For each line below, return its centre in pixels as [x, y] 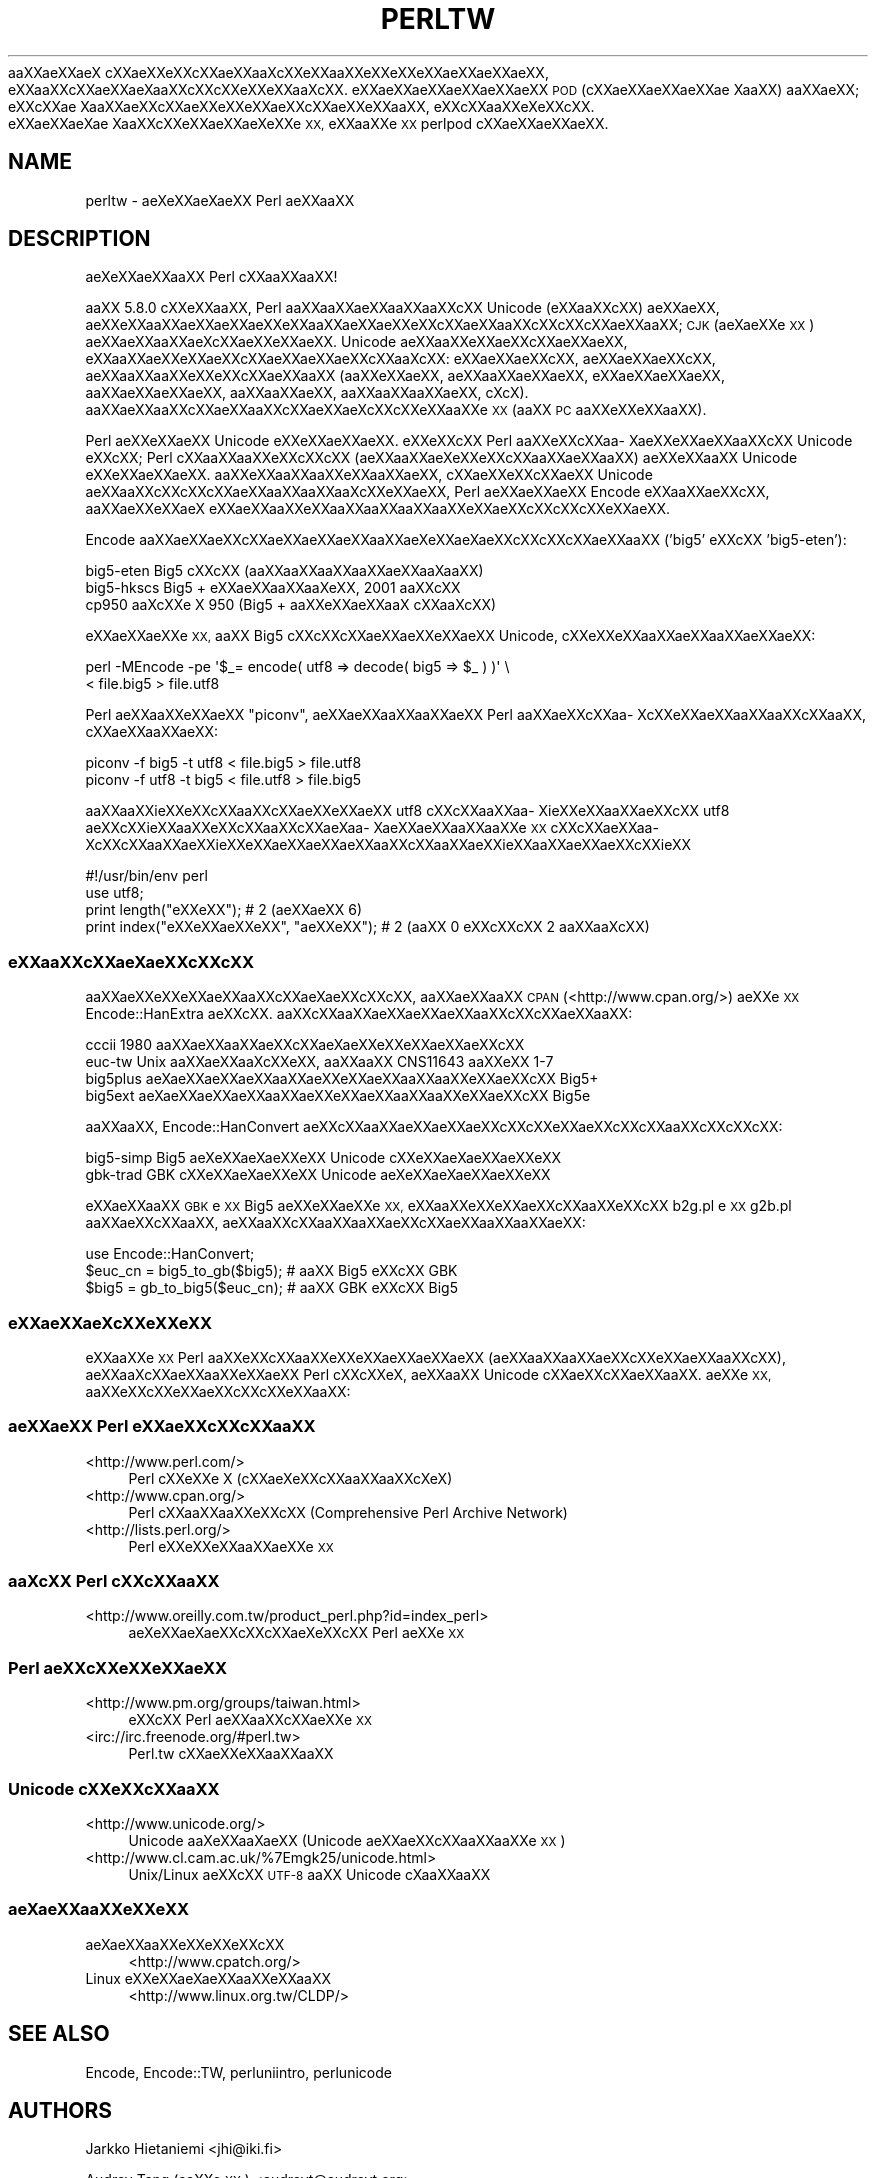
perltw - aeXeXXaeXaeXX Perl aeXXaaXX [220, 200]
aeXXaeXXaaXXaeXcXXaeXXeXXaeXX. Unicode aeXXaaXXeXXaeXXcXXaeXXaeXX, [356, 342]
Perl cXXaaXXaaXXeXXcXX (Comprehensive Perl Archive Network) [348, 1512]
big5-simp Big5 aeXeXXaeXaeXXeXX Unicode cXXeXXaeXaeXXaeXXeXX [323, 1158]
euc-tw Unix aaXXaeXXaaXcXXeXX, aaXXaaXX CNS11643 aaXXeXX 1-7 [319, 1062]
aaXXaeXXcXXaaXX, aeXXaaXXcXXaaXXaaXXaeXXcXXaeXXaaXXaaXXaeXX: [335, 1223]
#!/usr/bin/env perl [146, 876]
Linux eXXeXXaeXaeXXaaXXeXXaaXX [208, 1978]
